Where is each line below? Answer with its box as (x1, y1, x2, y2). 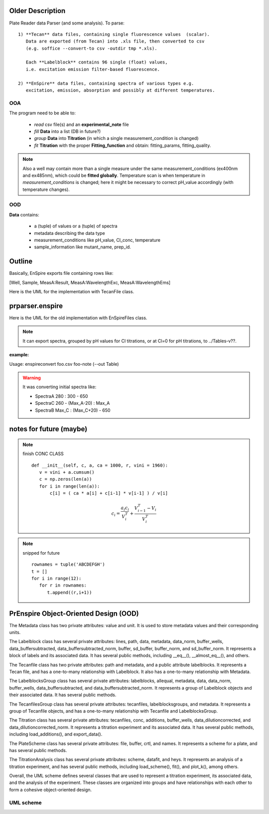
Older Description (9, 6, 66, 15)
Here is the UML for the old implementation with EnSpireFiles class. (9, 315, 147, 321)
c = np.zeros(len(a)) (39, 476, 92, 482)
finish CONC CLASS (22, 451, 64, 457)
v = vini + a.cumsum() (39, 470, 95, 475)
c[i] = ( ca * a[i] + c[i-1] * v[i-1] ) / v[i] (50, 490, 168, 496)
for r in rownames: (39, 583, 87, 588)
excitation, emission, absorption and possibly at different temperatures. (25, 87, 215, 93)
